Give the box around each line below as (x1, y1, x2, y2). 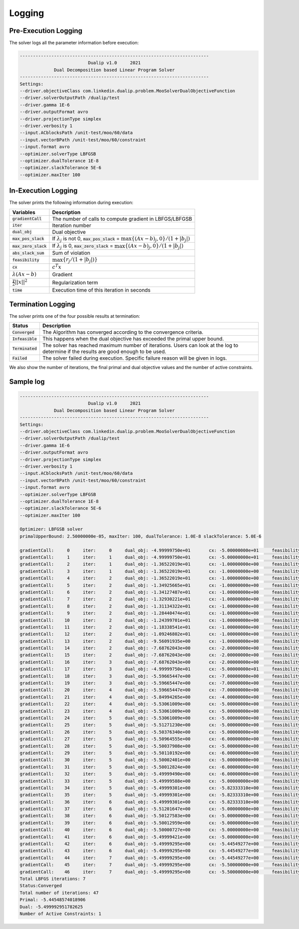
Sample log (9, 377, 45, 386)
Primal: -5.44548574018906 (19, 897, 86, 903)
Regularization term (52, 279, 98, 286)
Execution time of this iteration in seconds (52, 287, 150, 294)
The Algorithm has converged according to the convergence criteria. (42, 329, 204, 336)
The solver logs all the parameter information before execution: (9, 40, 139, 46)
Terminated (12, 346, 37, 351)
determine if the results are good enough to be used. (42, 348, 166, 355)
